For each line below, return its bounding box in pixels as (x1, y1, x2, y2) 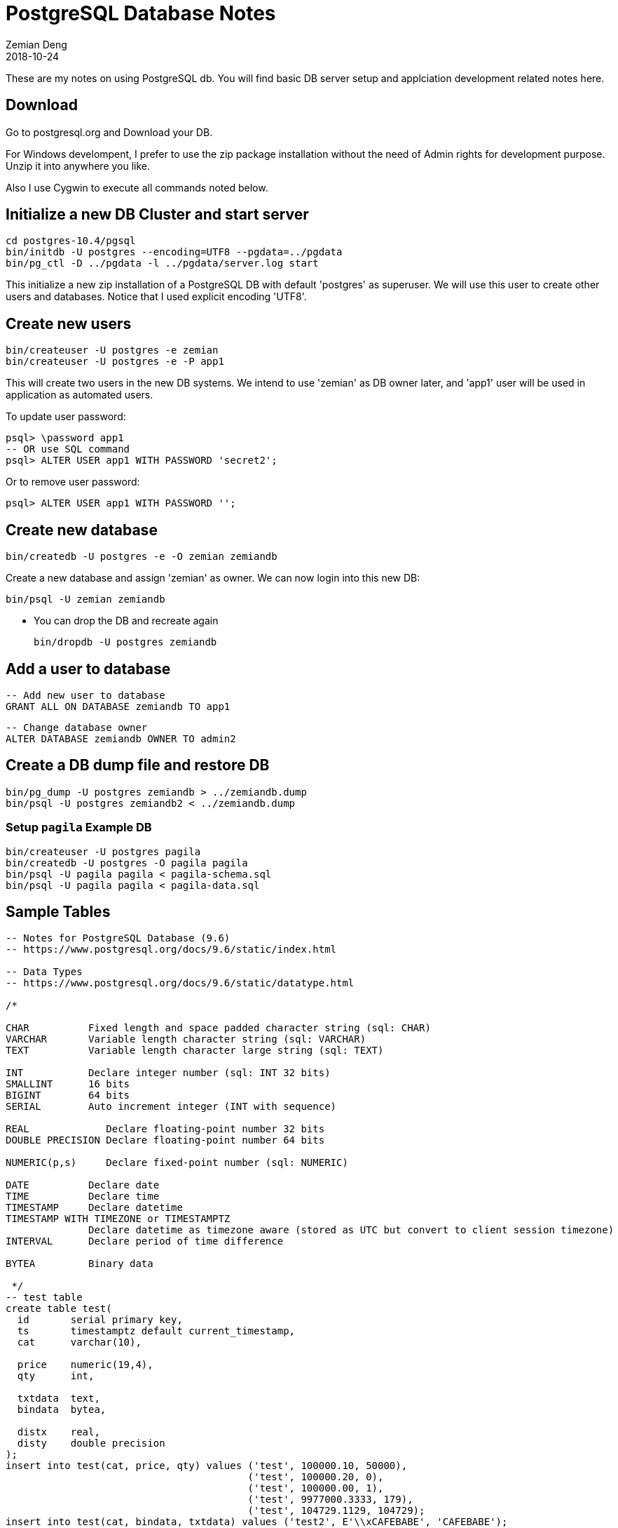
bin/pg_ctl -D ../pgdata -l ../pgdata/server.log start (6, 257, 319, 269)
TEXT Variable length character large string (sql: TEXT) (6, 1045, 384, 1057)
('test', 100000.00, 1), (247, 1482, 384, 1494)
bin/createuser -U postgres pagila (6, 845, 201, 857)
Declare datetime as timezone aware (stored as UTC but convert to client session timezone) (88, 1224, 614, 1236)
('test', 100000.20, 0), (247, 1471, 384, 1483)
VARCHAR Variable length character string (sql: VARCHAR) (6, 1033, 366, 1045)
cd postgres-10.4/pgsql (6, 235, 136, 247)
